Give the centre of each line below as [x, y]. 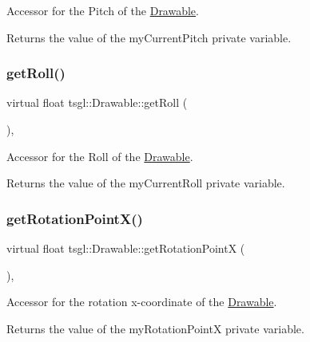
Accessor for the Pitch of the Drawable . [103, 10]
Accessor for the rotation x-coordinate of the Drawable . [142, 302]
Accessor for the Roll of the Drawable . [100, 156]
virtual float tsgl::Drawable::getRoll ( [97, 102]
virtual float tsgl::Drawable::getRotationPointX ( [126, 248]
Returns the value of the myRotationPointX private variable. [155, 328]
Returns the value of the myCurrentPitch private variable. [149, 37]
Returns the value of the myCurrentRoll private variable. [146, 183]
